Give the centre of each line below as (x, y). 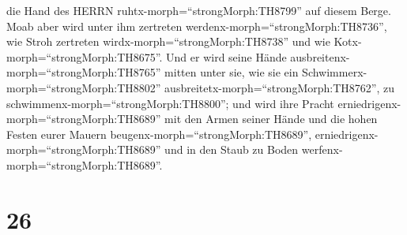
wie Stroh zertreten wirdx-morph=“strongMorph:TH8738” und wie (168, 41)
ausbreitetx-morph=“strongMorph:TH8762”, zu (279, 87)
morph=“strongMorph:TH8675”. (85, 56)
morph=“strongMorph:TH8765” (84, 72)
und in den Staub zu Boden (232, 149)
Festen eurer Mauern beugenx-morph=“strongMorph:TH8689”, (159, 134)
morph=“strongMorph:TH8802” (84, 87)
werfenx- (322, 149)
